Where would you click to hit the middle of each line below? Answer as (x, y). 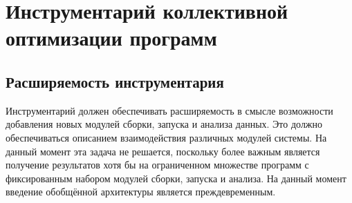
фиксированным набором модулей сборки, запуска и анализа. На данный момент (176, 178)
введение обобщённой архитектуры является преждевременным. (141, 192)
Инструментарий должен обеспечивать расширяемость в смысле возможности (169, 110)
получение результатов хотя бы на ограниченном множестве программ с (157, 165)
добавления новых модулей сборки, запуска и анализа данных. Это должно (164, 124)
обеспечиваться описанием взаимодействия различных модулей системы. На (166, 137)
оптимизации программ (111, 38)
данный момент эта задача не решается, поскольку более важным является (163, 151)
